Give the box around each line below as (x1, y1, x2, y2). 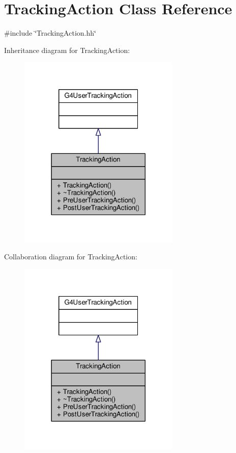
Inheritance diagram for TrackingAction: (4, 44, 130, 55)
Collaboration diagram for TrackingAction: (4, 251, 137, 262)
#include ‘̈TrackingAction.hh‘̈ (4, 28, 96, 38)
